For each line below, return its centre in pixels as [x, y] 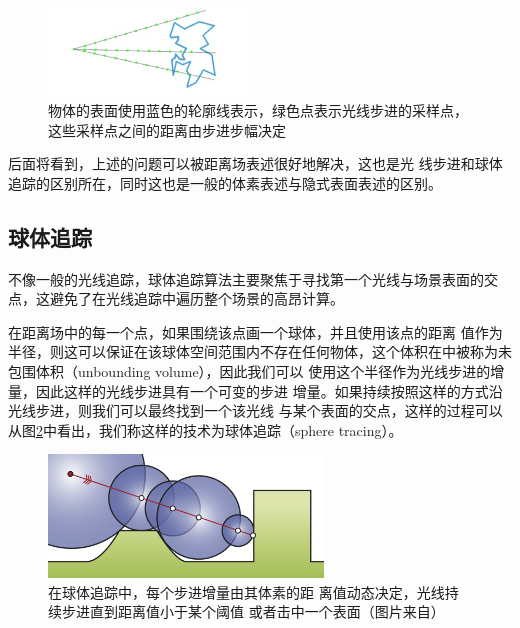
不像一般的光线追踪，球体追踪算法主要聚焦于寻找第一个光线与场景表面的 [246, 278]
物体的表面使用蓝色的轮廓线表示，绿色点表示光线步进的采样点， [258, 109]
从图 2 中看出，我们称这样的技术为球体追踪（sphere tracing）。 [205, 429]
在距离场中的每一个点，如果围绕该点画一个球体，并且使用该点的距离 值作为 [255, 331]
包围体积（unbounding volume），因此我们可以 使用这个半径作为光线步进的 [249, 370]
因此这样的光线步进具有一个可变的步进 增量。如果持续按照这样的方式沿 [269, 390]
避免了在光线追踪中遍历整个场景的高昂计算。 [196, 298]
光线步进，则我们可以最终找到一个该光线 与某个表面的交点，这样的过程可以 [255, 410]
